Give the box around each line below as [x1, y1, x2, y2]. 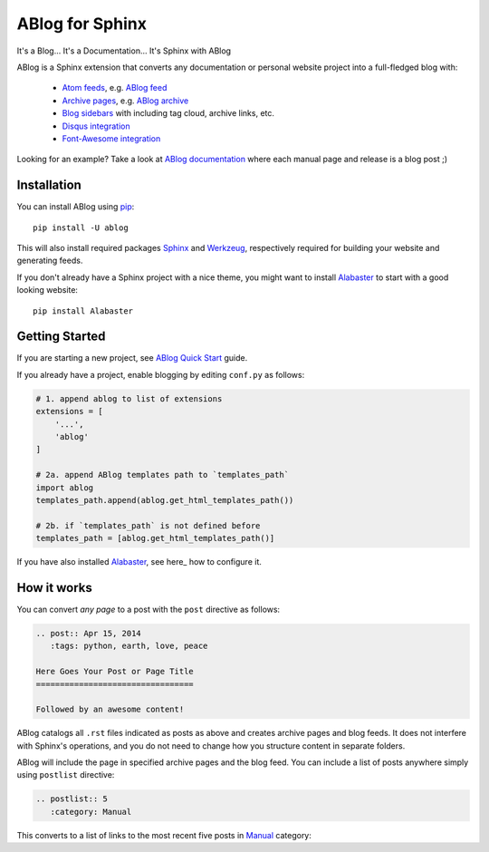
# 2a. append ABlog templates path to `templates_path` [35, 470, 290, 480]
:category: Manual [50, 807, 132, 817]
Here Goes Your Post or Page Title [35, 666, 194, 677]
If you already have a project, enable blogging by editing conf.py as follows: [16, 369, 305, 380]
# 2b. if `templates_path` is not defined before [35, 520, 261, 530]
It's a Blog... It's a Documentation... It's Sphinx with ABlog [16, 45, 231, 56]
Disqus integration [62, 121, 130, 131]
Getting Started [16, 329, 106, 344]
